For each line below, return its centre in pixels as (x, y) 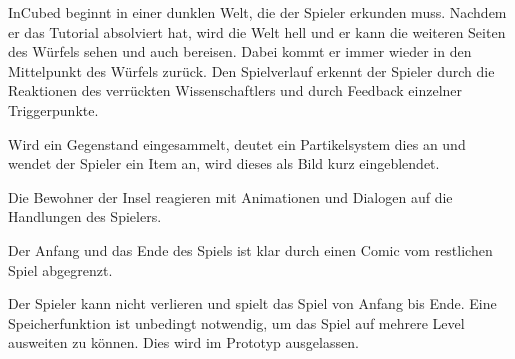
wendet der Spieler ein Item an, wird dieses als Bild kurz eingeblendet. (224, 163)
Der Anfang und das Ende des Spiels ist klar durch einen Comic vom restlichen (250, 249)
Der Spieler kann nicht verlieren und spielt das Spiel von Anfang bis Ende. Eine (252, 303)
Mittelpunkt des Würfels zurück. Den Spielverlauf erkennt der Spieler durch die (251, 70)
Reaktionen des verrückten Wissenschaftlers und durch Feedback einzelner (235, 90)
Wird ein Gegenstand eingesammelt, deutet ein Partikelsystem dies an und (237, 143)
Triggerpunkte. (53, 109)
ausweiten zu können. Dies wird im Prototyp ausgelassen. (183, 342)
